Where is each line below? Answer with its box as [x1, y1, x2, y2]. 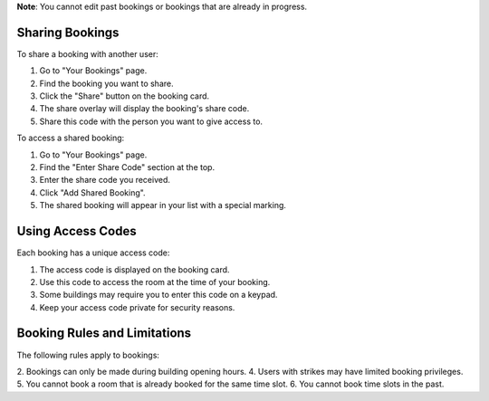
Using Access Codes [16, 224, 137, 239]
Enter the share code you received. [39, 175, 171, 186]
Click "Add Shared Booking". [39, 186, 146, 198]
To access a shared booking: [16, 132, 125, 144]
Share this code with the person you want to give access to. [39, 116, 263, 127]
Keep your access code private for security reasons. [39, 301, 235, 312]
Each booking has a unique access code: [16, 247, 170, 258]
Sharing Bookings [16, 24, 120, 40]
